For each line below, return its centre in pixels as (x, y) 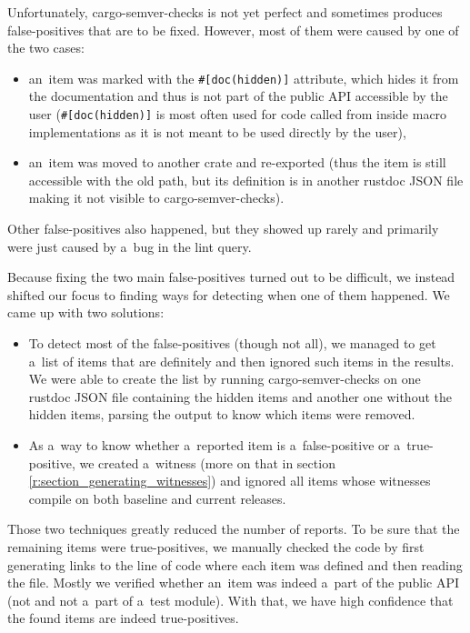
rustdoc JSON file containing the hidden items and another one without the (240, 396)
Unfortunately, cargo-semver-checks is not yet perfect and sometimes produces (225, 12)
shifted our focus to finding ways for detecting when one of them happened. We (229, 294)
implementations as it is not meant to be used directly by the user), (217, 131)
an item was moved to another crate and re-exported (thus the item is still (237, 162)
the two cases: (46, 48)
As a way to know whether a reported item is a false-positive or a (215, 445)
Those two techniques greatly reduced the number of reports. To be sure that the (234, 529)
